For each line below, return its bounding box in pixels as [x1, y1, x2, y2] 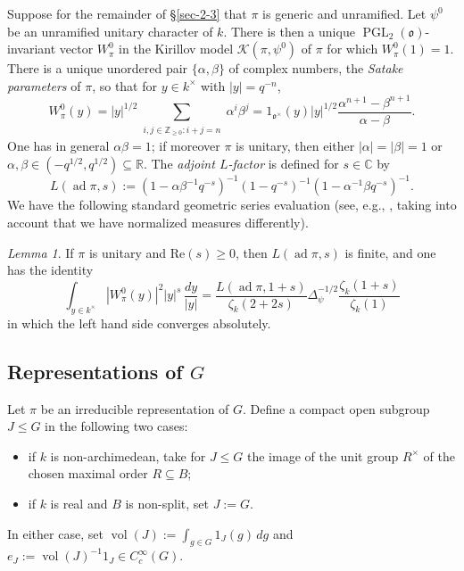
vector [59, 39, 94, 58]
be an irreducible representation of [40, 399, 229, 418]
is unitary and [88, 243, 167, 261]
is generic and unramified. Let [262, 4, 427, 22]
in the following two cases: [45, 417, 188, 435]
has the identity [7, 261, 94, 279]
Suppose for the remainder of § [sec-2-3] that [7, 4, 247, 22]
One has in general [7, 137, 110, 155]
